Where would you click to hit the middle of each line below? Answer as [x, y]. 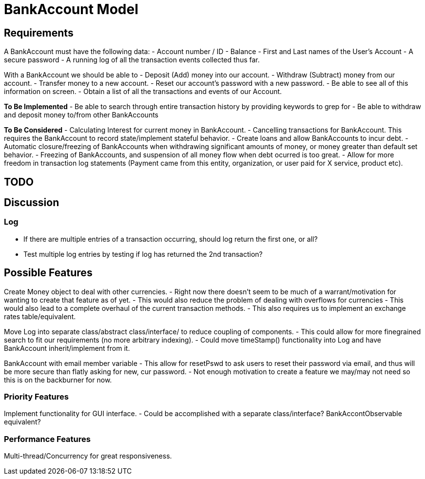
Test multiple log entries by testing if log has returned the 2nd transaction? [143, 254]
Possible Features [48, 273]
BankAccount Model [71, 9]
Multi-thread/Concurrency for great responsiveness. [88, 456]
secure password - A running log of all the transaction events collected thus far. [132, 60]
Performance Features [47, 439]
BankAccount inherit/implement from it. [67, 348]
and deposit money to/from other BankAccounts [81, 115]
